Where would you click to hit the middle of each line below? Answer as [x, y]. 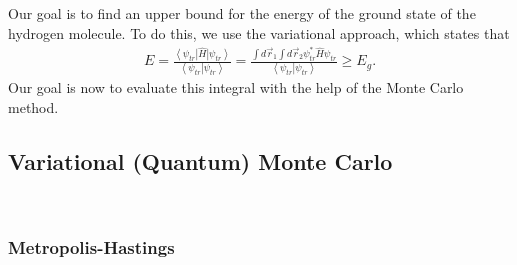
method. [33, 107]
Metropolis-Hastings [91, 247]
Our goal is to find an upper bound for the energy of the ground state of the [242, 13]
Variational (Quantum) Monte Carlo [200, 161]
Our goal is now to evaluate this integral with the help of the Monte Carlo [236, 87]
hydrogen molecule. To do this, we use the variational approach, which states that [259, 32]
